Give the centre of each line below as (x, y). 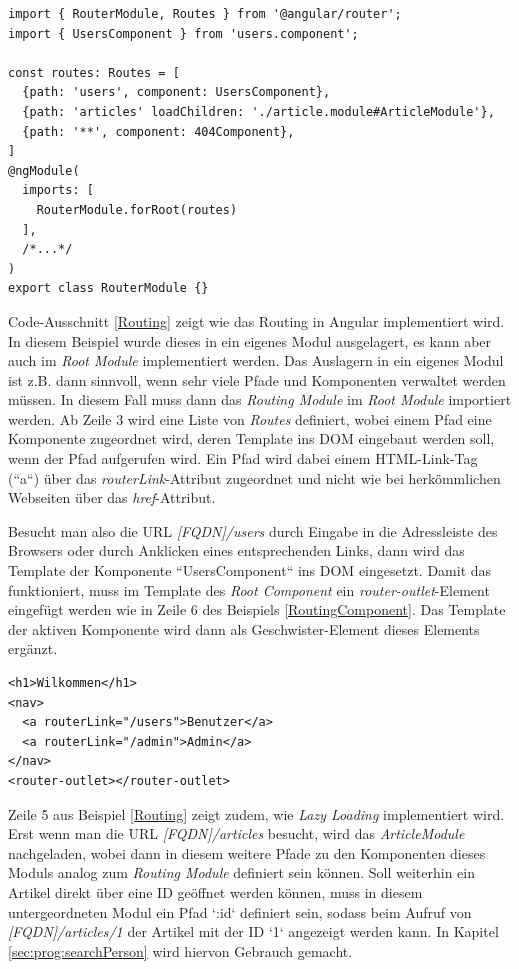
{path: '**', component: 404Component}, (158, 131)
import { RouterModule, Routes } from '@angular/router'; (205, 14)
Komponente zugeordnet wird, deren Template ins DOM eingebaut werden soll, (251, 438)
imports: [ (58, 190)
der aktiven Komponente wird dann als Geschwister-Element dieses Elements (244, 628)
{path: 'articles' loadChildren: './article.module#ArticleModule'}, (258, 111)
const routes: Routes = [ (94, 72)
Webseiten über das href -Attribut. (112, 497)
